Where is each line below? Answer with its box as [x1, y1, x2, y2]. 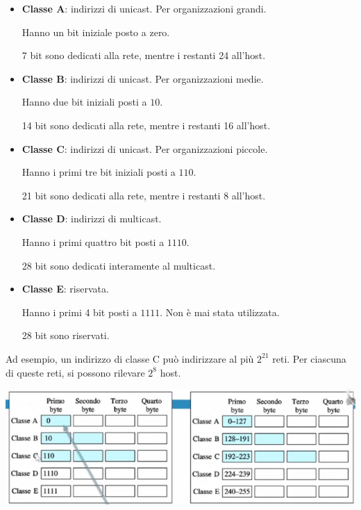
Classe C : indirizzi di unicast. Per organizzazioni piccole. [22, 141, 268, 156]
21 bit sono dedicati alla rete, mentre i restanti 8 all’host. [22, 188, 266, 202]
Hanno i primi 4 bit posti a [22, 304, 137, 319]
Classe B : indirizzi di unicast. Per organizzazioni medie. [22, 71, 264, 85]
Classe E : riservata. [22, 281, 109, 296]
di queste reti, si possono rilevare [6, 365, 145, 379]
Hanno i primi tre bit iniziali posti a [22, 165, 176, 179]
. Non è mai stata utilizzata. [160, 304, 280, 319]
